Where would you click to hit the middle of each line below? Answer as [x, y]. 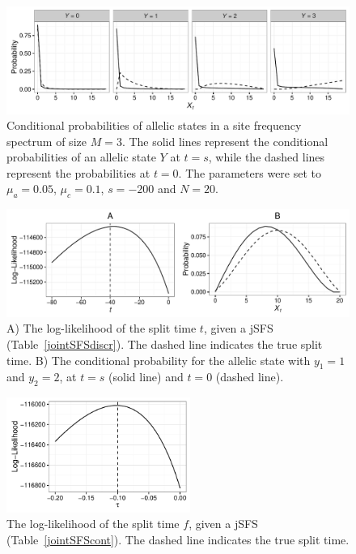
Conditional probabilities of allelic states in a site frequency [154, 125]
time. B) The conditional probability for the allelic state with [159, 360]
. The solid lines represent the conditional [225, 141]
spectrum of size [47, 141]
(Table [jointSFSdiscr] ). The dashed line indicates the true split [165, 344]
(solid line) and [146, 377]
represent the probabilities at [78, 172]
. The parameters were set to [250, 172]
